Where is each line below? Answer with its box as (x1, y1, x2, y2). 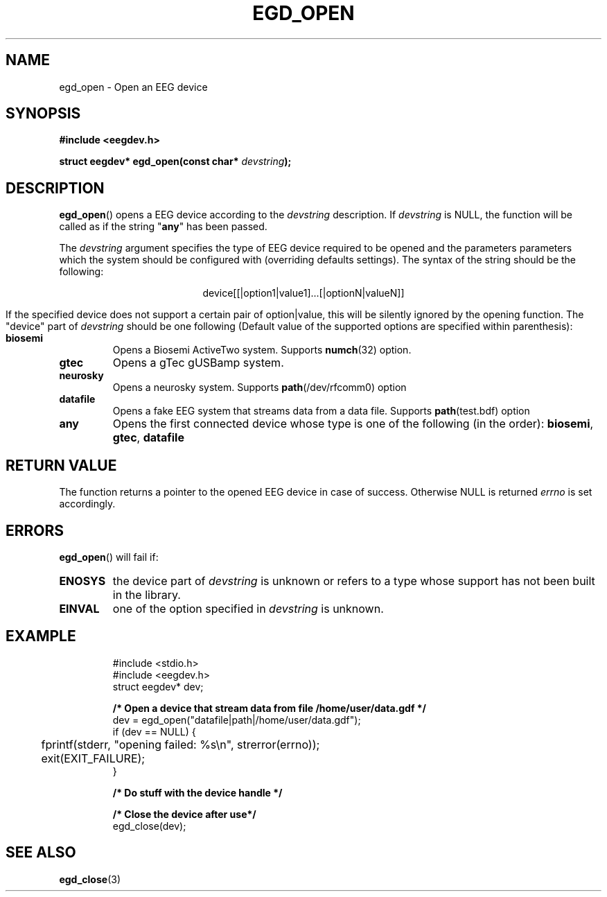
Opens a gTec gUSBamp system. (112, 356, 284, 370)
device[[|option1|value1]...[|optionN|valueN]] (202, 287, 405, 299)
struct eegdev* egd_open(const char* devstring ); (59, 155, 292, 168)
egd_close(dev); (112, 819, 186, 832)
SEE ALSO (6, 844, 76, 862)
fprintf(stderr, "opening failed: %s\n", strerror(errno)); (41, 737, 320, 751)
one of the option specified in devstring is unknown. (112, 601, 384, 616)
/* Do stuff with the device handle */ (112, 786, 283, 799)
